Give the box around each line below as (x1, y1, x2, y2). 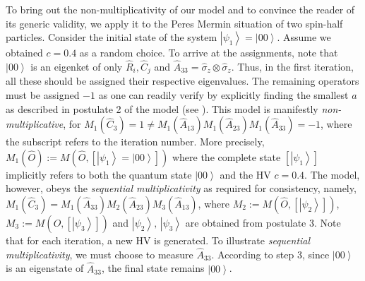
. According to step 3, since (211, 246, 330, 261)
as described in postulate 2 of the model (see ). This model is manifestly (6, 101, 318, 116)
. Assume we (277, 30, 331, 44)
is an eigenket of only (30, 59, 123, 73)
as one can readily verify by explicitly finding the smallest (98, 88, 349, 102)
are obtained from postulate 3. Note (185, 215, 341, 230)
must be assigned (6, 88, 80, 102)
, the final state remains (101, 261, 205, 275)
